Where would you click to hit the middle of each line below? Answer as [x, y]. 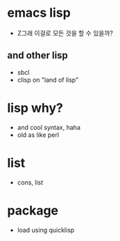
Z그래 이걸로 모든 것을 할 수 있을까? [65, 33]
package [33, 210]
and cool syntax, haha [49, 127]
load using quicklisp [46, 230]
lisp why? [35, 108]
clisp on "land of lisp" [48, 80]
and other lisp [37, 56]
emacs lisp [39, 13]
